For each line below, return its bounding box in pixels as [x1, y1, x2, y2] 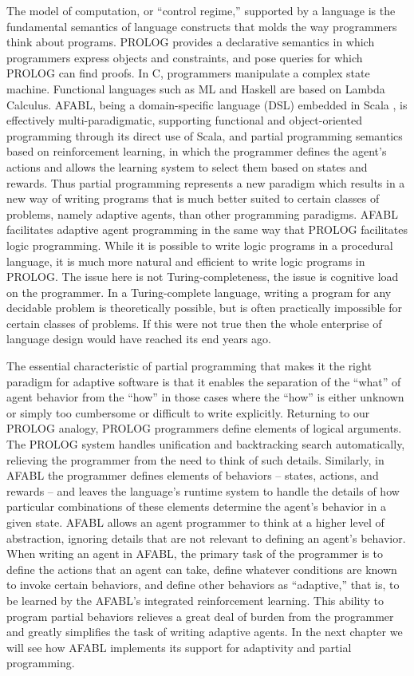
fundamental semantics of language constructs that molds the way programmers [6, 18, 397, 34]
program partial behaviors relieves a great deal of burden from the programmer [6, 607, 394, 624]
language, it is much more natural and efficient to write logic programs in [6, 252, 365, 269]
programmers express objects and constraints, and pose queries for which [6, 49, 363, 65]
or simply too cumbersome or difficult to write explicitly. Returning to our [6, 404, 370, 421]
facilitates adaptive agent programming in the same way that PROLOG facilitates [6, 221, 408, 238]
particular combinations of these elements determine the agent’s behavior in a [6, 498, 387, 515]
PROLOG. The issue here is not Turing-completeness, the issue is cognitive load [6, 268, 399, 285]
